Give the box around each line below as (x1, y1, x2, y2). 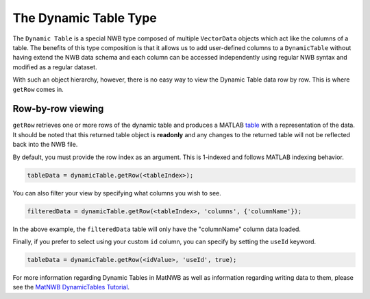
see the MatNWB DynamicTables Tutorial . (12, 283, 130, 291)
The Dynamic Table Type (12, 10, 158, 25)
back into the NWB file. (12, 141, 78, 149)
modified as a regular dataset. (12, 62, 97, 71)
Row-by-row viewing (12, 103, 104, 115)
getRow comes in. (12, 85, 64, 93)
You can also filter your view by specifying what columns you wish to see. (12, 189, 222, 197)
